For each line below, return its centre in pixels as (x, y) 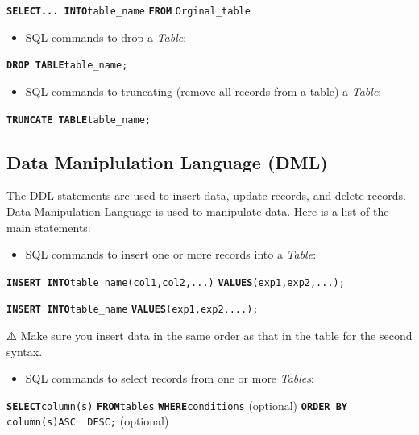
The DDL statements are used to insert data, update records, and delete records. (206, 195)
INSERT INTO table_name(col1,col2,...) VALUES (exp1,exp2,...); (176, 282)
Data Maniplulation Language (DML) (167, 162)
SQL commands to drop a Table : (106, 37)
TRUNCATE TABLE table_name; (79, 120)
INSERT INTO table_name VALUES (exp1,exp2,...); (133, 310)
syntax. (25, 351)
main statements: (49, 227)
